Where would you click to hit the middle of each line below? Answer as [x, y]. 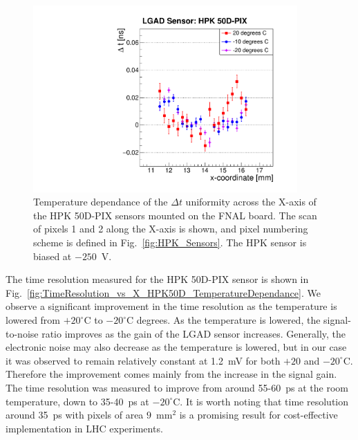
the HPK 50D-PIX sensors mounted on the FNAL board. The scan [175, 215]
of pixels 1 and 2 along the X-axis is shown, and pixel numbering [171, 229]
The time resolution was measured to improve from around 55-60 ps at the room [177, 387]
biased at [53, 256]
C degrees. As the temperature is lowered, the [224, 320]
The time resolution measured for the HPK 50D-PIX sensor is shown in [157, 279]
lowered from [33, 320]
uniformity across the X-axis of [251, 202]
